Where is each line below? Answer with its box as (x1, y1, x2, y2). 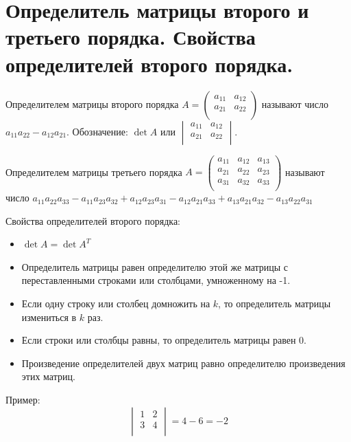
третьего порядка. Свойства (5, 23, 256, 51)
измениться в (21, 309, 77, 324)
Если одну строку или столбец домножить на (21, 296, 210, 311)
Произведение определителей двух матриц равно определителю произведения (21, 355, 346, 370)
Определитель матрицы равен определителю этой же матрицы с (21, 259, 289, 274)
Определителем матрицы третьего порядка (5, 164, 182, 179)
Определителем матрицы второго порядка (5, 96, 179, 111)
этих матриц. (21, 369, 75, 384)
